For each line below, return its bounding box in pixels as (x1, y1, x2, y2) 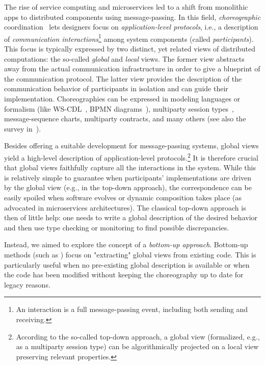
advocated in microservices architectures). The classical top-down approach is (4, 202, 246, 213)
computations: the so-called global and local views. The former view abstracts (4, 53, 245, 64)
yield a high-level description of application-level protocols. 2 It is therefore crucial (4, 150, 259, 163)
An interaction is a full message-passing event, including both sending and (16, 304, 248, 315)
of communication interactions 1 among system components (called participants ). (4, 32, 254, 44)
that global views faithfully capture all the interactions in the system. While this (4, 162, 256, 173)
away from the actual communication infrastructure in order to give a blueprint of (4, 63, 260, 74)
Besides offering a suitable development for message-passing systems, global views (4, 140, 259, 151)
